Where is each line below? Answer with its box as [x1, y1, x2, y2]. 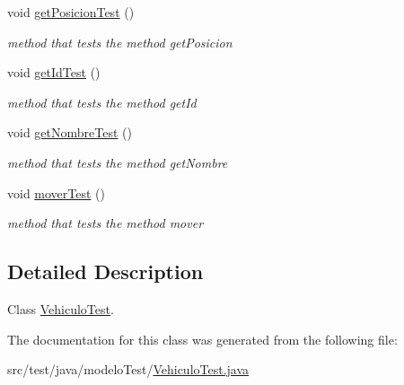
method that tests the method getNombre [7, 153, 228, 171]
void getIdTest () [7, 63, 101, 82]
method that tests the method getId [7, 92, 197, 111]
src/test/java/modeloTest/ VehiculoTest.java [7, 360, 250, 379]
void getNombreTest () [7, 123, 132, 142]
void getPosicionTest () [7, 3, 135, 21]
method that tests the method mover [7, 214, 204, 232]
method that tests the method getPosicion [7, 32, 233, 51]
